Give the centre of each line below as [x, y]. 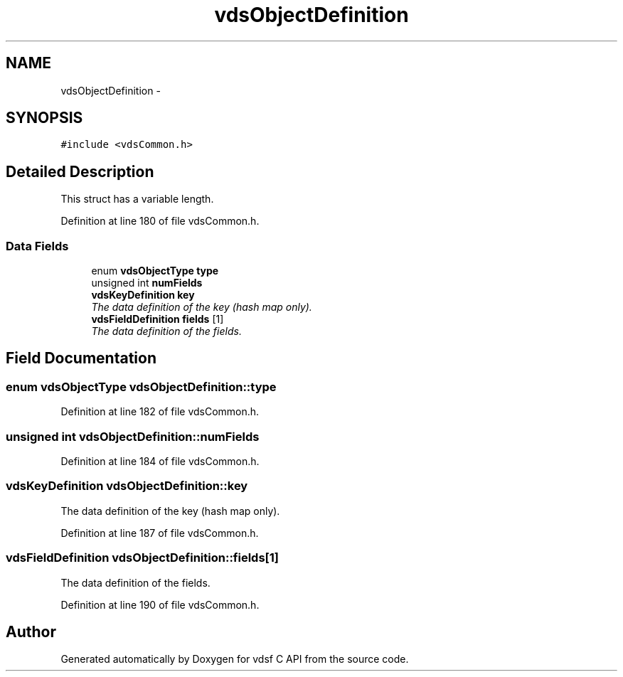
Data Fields [37, 246]
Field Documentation [81, 358]
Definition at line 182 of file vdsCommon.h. [160, 412]
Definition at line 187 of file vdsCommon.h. [160, 533]
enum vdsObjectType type [155, 271]
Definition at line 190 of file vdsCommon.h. [160, 604]
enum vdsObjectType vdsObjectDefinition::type [141, 387]
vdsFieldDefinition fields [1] [158, 319]
